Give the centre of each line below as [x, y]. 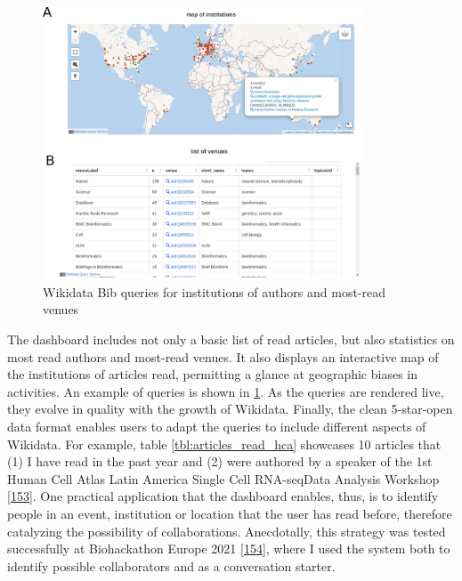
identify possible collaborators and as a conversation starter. [171, 565]
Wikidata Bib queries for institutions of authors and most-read [214, 291]
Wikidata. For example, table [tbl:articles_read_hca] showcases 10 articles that [224, 444]
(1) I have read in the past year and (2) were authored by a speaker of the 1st [220, 461]
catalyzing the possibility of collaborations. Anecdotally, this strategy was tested [227, 531]
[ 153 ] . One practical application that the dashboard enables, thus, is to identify [223, 496]
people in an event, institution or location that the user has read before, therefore [230, 513]
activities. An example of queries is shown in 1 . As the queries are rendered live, [226, 391]
